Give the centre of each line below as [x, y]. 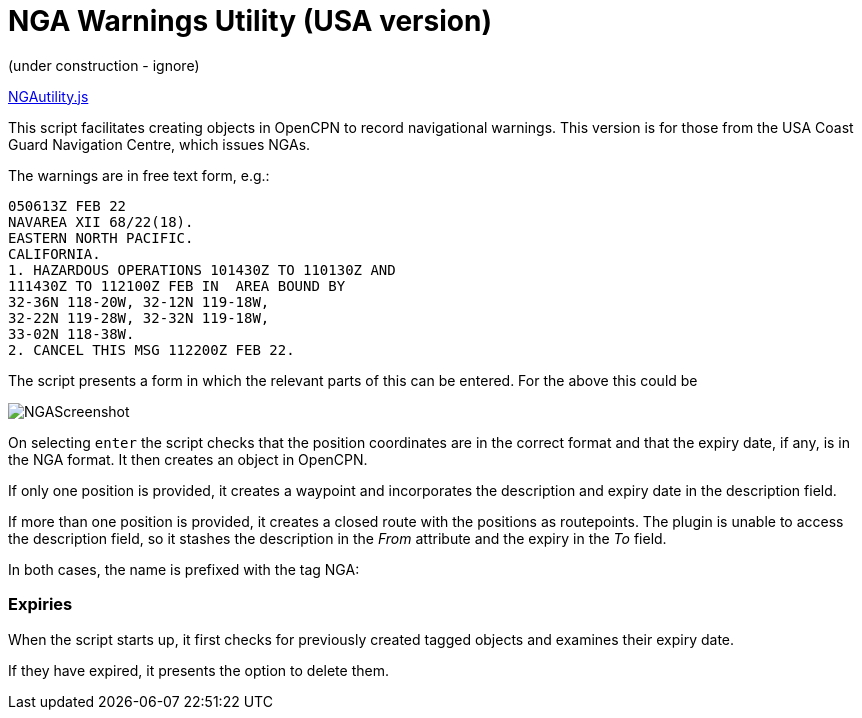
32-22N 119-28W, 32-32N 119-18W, [139, 317]
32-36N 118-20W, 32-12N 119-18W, [139, 301]
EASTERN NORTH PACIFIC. [101, 237]
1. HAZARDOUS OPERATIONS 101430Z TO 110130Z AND [202, 269]
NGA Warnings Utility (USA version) [250, 21]
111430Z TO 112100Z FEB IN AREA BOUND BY [177, 285]
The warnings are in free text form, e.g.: [139, 175]
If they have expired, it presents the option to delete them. [198, 670]
